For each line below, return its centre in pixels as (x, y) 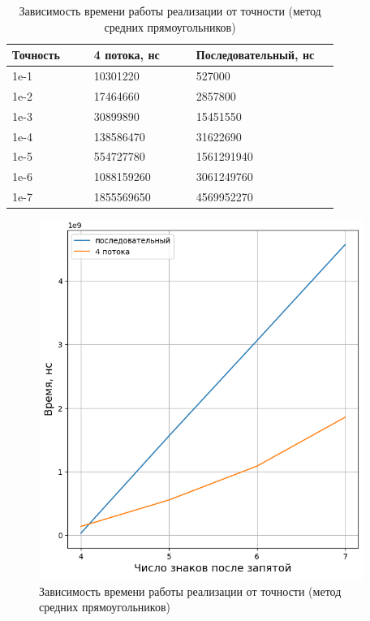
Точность (36, 55)
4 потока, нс (127, 55)
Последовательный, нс (255, 55)
